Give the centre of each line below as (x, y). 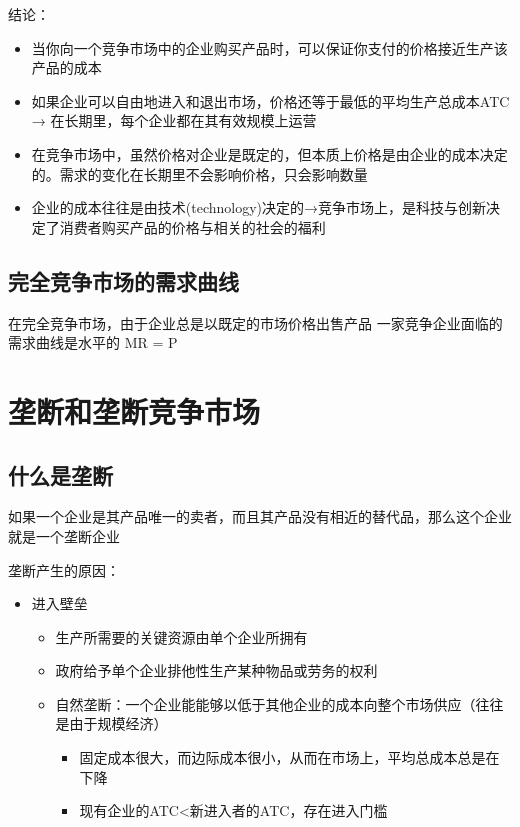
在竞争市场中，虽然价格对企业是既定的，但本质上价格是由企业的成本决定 (269, 153)
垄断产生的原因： (64, 569)
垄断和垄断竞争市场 (134, 410)
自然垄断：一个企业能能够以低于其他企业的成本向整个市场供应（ (265, 703)
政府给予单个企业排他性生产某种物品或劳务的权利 (216, 670)
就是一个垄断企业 (64, 535)
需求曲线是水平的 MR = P (93, 342)
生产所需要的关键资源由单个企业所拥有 (181, 636)
